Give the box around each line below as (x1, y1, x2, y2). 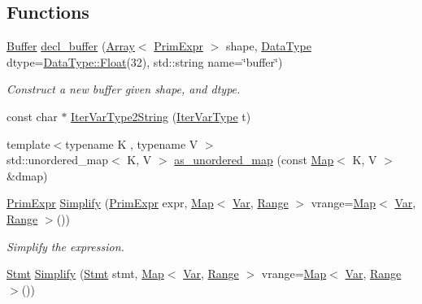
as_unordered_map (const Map (174, 151, 334, 168)
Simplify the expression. (7, 237, 124, 254)
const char (7, 107, 58, 124)
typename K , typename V (65, 135, 198, 152)
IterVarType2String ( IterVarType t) (71, 107, 251, 124)
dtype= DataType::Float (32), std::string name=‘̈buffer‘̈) (7, 53, 283, 70)
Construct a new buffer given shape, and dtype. (7, 80, 241, 98)
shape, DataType (225, 37, 311, 54)
